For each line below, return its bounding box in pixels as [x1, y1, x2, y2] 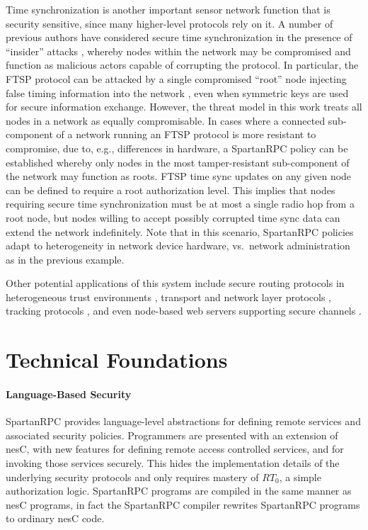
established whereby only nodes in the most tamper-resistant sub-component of [6, 154, 350, 169]
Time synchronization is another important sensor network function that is [6, 2, 330, 16]
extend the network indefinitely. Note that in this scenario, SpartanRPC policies [6, 224, 354, 239]
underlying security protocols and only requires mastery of [6, 469, 259, 484]
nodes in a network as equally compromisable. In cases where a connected [6, 113, 326, 128]
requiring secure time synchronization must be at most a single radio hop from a [6, 196, 355, 211]
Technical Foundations [6, 345, 228, 374]
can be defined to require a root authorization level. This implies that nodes [6, 182, 335, 197]
